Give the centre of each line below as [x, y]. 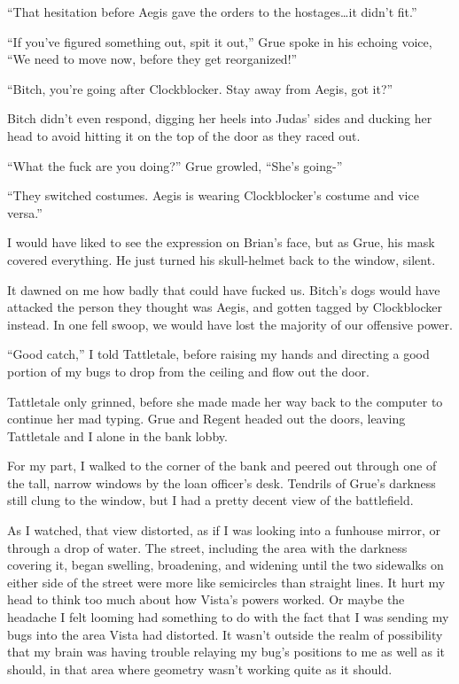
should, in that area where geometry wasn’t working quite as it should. [200, 668]
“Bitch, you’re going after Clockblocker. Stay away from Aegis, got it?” [200, 88]
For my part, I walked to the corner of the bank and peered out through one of [222, 466]
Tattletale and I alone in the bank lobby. [117, 435]
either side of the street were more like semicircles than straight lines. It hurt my [226, 582]
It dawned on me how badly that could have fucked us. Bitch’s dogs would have [224, 289]
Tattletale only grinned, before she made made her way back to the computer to [225, 401]
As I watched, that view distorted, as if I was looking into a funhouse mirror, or [224, 530]
